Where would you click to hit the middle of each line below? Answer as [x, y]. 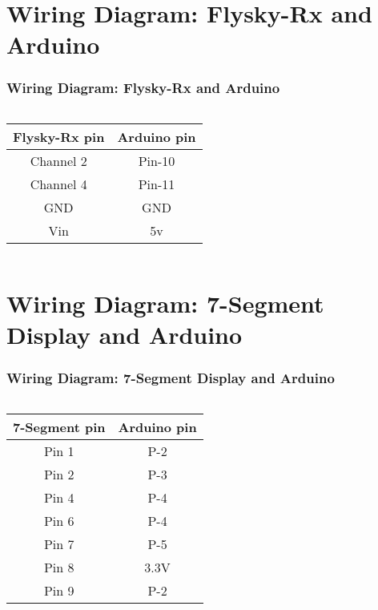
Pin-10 [157, 160]
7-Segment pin [59, 426]
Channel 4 [58, 184]
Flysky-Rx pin [59, 136]
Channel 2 [58, 160]
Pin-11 [157, 184]
